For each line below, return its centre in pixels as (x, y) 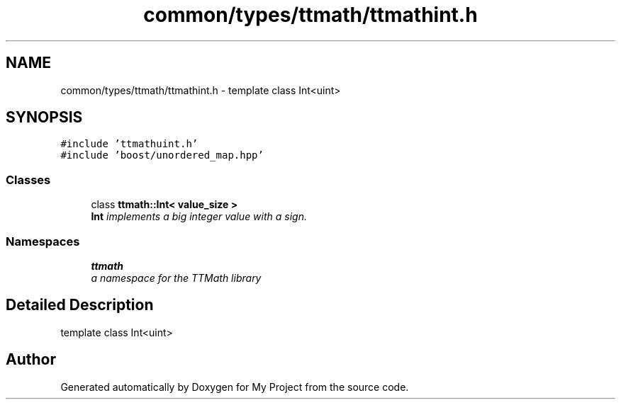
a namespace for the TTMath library (176, 278)
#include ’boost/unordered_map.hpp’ (162, 155)
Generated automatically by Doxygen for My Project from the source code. (235, 387)
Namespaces (43, 241)
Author (31, 360)
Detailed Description (80, 305)
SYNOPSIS (44, 118)
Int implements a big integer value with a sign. (199, 217)
